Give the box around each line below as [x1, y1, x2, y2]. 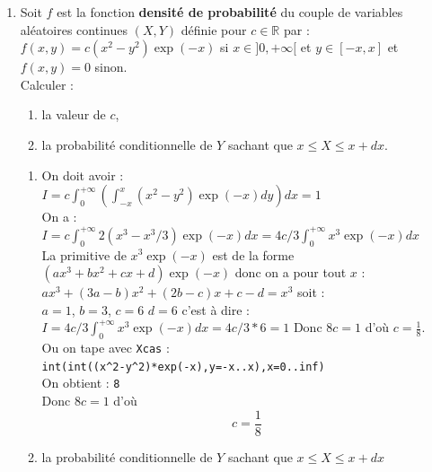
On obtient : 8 [41, 373, 120, 392]
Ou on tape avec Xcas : [41, 338, 170, 357]
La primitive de [41, 245, 127, 264]
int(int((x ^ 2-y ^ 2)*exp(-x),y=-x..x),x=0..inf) [41, 360, 325, 373]
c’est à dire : [181, 300, 250, 319]
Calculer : [20, 74, 74, 93]
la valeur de [41, 105, 106, 124]
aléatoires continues [20, 20, 128, 39]
